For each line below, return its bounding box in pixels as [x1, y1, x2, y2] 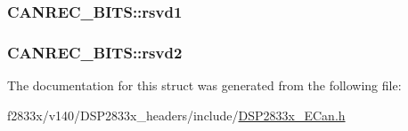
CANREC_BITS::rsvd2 [7, 41, 183, 63]
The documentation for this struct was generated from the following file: [7, 76, 402, 95]
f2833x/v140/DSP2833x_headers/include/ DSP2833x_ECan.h [7, 105, 346, 124]
